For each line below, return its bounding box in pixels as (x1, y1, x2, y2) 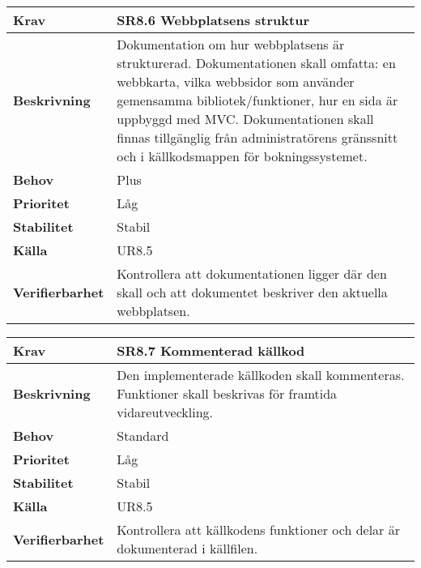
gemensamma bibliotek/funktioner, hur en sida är (117, 91, 398, 109)
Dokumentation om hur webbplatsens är (117, 35, 345, 53)
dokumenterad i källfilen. (117, 539, 258, 557)
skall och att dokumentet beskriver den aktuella (117, 283, 388, 301)
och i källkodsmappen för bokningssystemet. (117, 147, 368, 165)
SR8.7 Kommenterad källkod (117, 341, 305, 360)
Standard (117, 426, 169, 445)
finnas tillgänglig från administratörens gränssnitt (117, 128, 398, 147)
